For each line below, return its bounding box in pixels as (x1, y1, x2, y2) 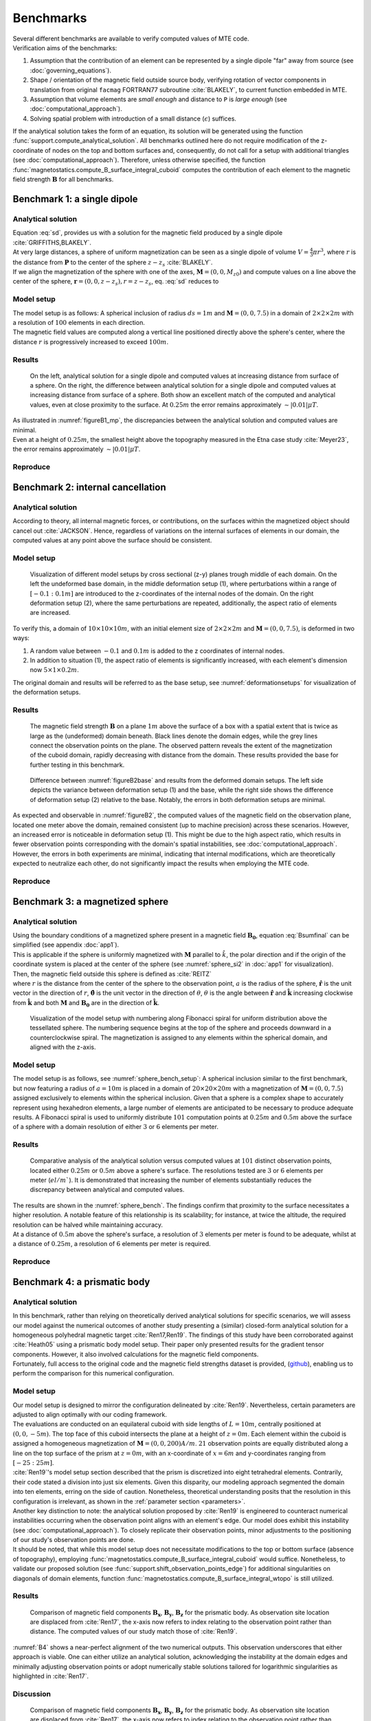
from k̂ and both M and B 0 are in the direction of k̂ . (12, 998, 160, 1009)
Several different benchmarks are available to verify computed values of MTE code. (12, 34, 250, 43)
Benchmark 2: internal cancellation (12, 481, 166, 493)
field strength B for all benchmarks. (12, 176, 114, 184)
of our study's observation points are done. (12, 1536, 135, 1544)
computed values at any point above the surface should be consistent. (12, 536, 212, 544)
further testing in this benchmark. (30, 761, 125, 769)
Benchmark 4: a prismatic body (12, 1276, 150, 1287)
